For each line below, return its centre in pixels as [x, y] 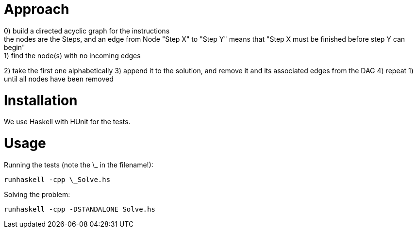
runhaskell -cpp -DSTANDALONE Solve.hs [80, 209]
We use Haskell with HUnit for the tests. [67, 122]
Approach [37, 9]
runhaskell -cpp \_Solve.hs [57, 179]
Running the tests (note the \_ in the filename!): [79, 165]
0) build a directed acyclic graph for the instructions [87, 31]
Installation [41, 100]
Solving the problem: [37, 194]
